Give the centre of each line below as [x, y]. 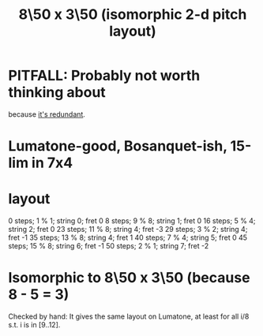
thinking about [57, 93]
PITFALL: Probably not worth [104, 76]
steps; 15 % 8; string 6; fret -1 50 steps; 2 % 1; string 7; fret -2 [109, 246]
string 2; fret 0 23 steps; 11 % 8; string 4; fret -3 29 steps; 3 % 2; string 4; [128, 230]
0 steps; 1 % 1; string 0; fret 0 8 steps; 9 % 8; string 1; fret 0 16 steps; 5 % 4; [132, 221]
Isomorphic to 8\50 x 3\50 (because [129, 278]
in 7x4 [52, 163]
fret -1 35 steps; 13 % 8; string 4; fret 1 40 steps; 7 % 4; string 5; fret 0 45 [128, 237]
